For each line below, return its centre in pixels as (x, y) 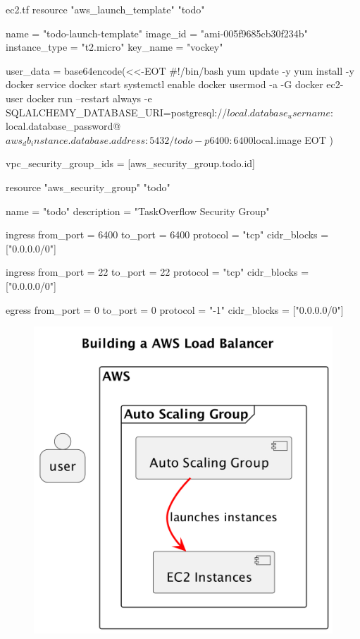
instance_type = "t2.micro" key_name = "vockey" (114, 47)
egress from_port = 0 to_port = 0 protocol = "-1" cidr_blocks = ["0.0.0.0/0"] (175, 309)
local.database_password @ (63, 126)
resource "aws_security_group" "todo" (88, 187)
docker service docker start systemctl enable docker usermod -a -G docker (165, 84)
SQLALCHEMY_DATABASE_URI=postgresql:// (117, 112)
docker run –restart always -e (89, 98)
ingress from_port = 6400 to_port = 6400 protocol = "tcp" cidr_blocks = (167, 235)
